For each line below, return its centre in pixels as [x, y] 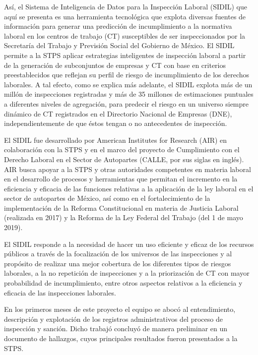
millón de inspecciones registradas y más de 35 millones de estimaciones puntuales [129, 94]
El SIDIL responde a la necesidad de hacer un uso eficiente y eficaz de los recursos [129, 244]
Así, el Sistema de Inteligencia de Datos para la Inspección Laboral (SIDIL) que [126, 6]
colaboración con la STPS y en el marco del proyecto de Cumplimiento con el [122, 149]
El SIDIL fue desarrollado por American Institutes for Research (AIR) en [116, 140]
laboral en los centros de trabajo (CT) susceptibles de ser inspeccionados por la [125, 35]
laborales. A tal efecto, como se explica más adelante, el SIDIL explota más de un [128, 84]
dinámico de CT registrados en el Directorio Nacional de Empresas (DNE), [118, 113]
